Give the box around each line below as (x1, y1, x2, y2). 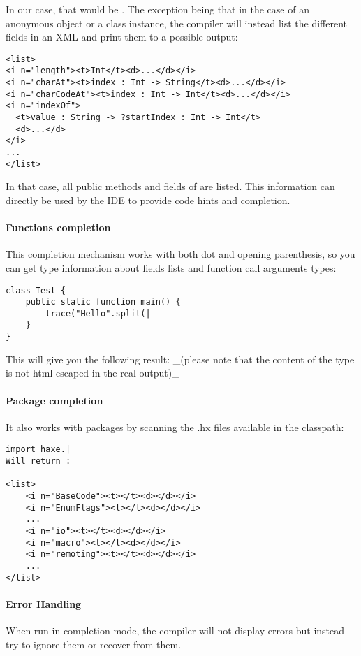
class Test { (6, 285, 66, 296)
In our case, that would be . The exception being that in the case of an (6, 2, 309, 16)
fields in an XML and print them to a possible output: (6, 29, 238, 44)
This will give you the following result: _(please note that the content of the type (6, 351, 355, 366)
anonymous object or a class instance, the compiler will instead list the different (6, 15, 347, 30)
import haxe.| (6, 444, 71, 455)
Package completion (6, 393, 103, 407)
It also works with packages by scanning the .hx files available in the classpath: (6, 419, 344, 434)
